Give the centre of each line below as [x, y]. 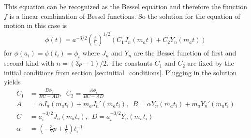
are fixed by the [211, 63]
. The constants [129, 63]
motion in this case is [36, 25]
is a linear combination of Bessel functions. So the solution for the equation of [125, 16]
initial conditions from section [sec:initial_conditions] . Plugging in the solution [120, 72]
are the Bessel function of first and [185, 53]
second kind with [29, 63]
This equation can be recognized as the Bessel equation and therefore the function [126, 6]
